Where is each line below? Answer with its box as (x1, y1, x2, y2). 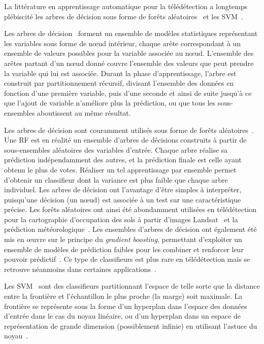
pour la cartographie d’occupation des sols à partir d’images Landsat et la (4, 214, 238, 224)
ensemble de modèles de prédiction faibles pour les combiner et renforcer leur (4, 244, 244, 254)
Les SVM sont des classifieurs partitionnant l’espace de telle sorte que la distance (4, 281, 260, 291)
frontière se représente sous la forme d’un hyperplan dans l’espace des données (4, 300, 247, 311)
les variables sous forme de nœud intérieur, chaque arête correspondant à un (4, 38, 241, 48)
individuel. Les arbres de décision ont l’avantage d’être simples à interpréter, (4, 184, 242, 195)
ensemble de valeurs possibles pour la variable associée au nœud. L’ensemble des (4, 48, 254, 58)
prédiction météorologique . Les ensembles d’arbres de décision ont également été (4, 224, 257, 234)
